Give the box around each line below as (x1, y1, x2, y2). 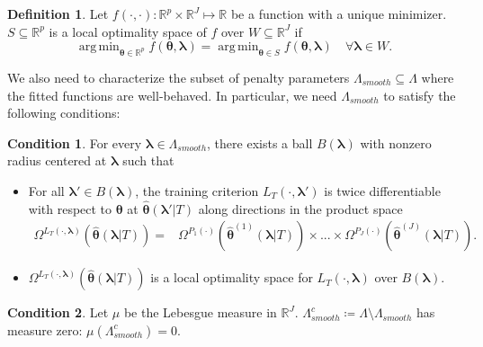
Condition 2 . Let (7, 303, 109, 322)
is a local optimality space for (150, 268, 313, 287)
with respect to (28, 199, 112, 218)
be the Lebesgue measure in (123, 303, 277, 322)
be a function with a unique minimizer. (230, 4, 447, 22)
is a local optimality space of (49, 22, 207, 40)
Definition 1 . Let (7, 4, 109, 22)
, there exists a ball (207, 133, 313, 152)
